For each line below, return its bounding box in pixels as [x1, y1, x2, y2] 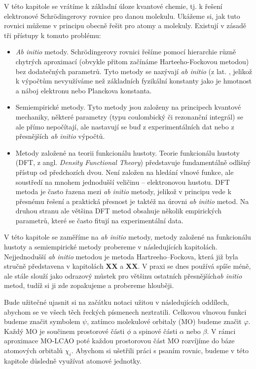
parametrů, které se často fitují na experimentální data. [15, 215, 183, 225]
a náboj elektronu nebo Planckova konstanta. [15, 85, 152, 95]
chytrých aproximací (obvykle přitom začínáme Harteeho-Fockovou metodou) [15, 56, 249, 66]
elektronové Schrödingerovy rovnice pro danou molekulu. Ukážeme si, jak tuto [4, 10, 240, 21]
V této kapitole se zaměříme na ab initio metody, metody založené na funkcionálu [4, 232, 251, 242]
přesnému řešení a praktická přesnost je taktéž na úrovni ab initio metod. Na [15, 196, 249, 206]
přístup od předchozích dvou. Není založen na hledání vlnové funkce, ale [15, 166, 234, 177]
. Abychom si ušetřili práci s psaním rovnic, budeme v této [71, 345, 249, 355]
